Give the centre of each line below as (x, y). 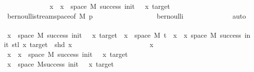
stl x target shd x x (83, 44)
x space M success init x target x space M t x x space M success (124, 35)
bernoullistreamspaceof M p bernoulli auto (127, 15)
